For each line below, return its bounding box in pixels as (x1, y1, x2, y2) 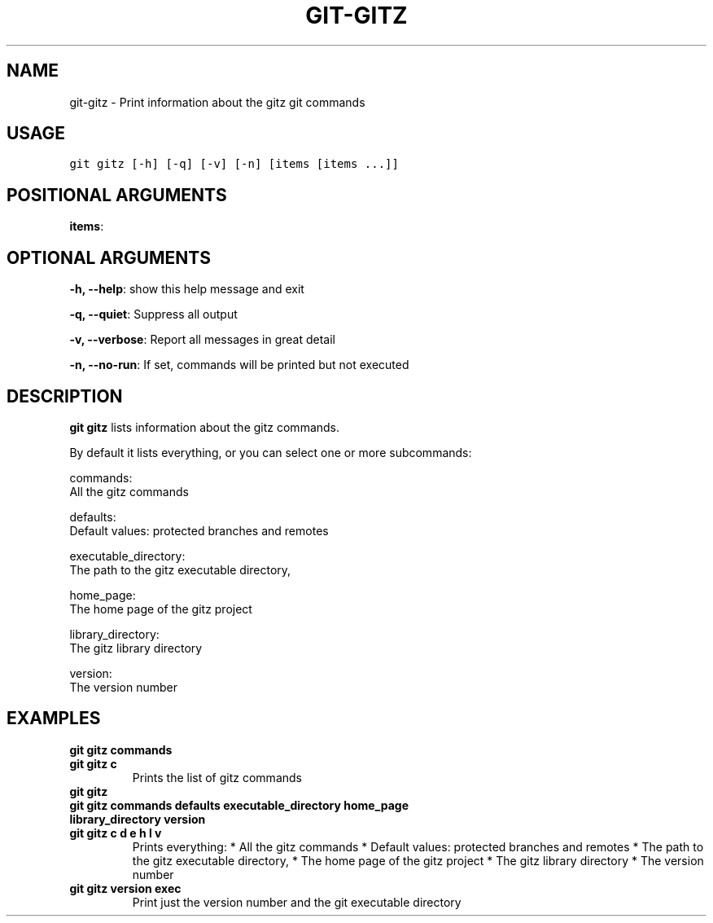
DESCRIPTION (7, 385, 123, 407)
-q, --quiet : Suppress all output (69, 307, 238, 322)
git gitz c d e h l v (69, 825, 162, 840)
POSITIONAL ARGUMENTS (7, 184, 227, 205)
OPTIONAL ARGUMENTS (7, 247, 211, 268)
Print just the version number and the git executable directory (132, 894, 461, 909)
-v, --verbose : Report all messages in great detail (69, 332, 336, 347)
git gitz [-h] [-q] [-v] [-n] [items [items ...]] (69, 157, 399, 171)
